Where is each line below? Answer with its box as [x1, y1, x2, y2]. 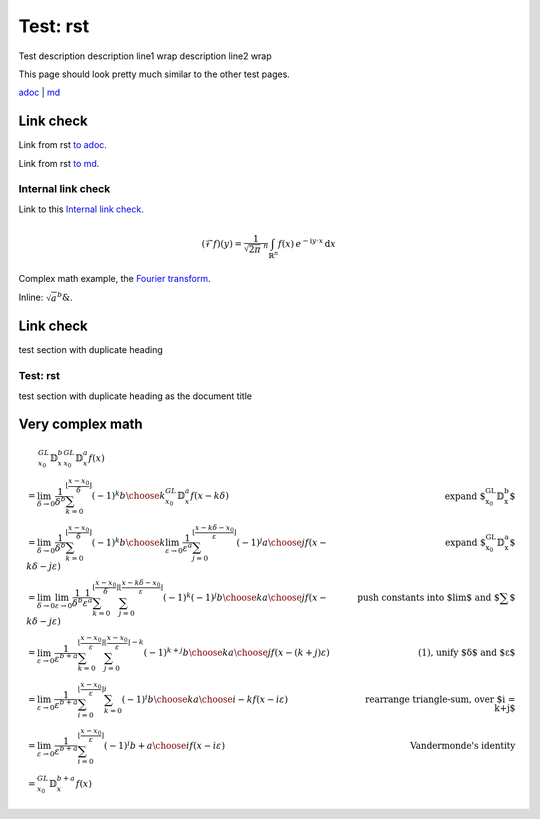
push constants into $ [356, 592, 454, 604]
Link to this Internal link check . [18, 203, 144, 215]
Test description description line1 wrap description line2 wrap [18, 50, 272, 62]
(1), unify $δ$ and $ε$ [418, 647, 516, 659]
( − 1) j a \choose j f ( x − [236, 535, 327, 548]
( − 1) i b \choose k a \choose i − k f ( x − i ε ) [121, 692, 289, 705]
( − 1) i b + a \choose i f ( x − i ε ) [103, 738, 225, 752]
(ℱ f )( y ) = [201, 238, 242, 249]
